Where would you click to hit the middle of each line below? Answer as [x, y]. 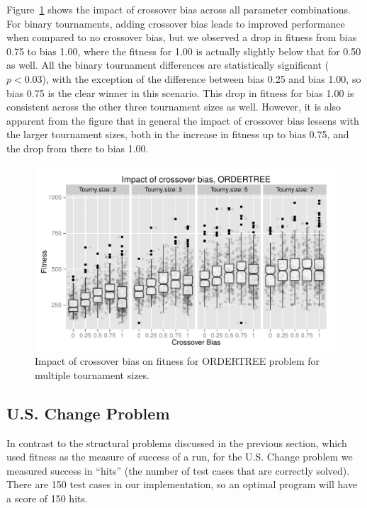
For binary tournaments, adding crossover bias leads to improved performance [176, 23]
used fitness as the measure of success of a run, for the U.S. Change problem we [180, 457]
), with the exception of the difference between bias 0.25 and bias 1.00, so [202, 78]
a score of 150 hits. [47, 498]
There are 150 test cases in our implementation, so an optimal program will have [182, 484]
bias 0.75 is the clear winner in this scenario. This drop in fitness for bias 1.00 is [180, 92]
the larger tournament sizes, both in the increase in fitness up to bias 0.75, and [178, 134]
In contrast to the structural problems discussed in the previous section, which [177, 442]
